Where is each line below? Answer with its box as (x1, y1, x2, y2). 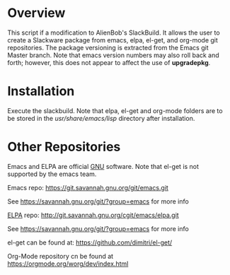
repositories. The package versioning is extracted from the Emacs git (7, 43, 209, 52)
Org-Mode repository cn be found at (7, 252, 114, 260)
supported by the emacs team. (7, 170, 97, 178)
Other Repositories (7, 139, 121, 155)
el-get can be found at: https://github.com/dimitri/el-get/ (7, 238, 173, 247)
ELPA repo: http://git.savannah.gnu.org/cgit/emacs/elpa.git (7, 211, 179, 219)
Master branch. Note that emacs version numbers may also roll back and (7, 51, 219, 59)
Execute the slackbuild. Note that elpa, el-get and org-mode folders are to (7, 106, 223, 115)
